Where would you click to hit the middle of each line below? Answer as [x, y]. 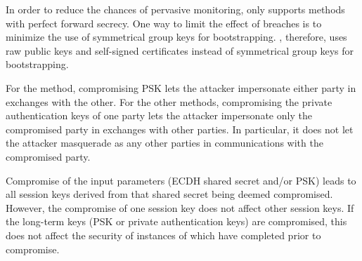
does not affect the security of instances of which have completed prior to [163, 235]
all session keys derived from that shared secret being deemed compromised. [169, 194]
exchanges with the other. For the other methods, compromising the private [169, 101]
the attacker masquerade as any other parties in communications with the [164, 143]
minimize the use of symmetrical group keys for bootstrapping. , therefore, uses [176, 37]
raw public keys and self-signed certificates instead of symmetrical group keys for [180, 50]
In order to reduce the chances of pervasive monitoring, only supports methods [175, 9]
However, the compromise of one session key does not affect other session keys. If [180, 207]
